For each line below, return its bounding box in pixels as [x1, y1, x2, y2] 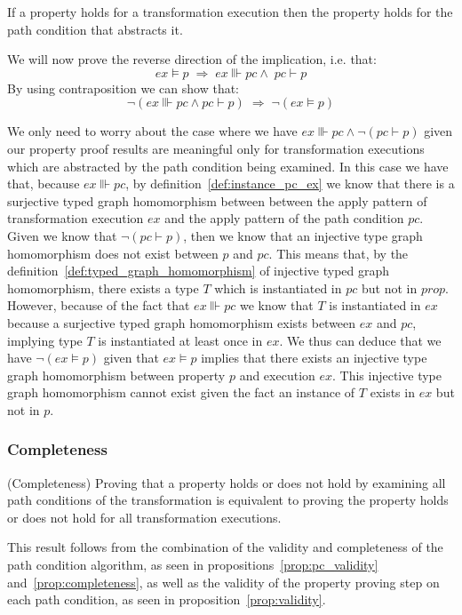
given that [103, 348, 159, 367]
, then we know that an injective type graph [183, 226, 423, 244]
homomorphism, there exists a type [7, 278, 199, 297]
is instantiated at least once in [98, 331, 263, 349]
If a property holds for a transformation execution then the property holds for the [7, 3, 453, 20]
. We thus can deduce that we [279, 331, 442, 349]
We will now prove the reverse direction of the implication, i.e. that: [7, 50, 377, 68]
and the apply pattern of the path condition [164, 209, 404, 228]
